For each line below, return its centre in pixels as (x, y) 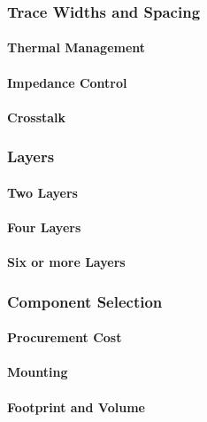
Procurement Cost (65, 337)
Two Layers (42, 192)
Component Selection (85, 301)
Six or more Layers (66, 262)
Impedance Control (67, 82)
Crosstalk (37, 117)
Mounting (38, 372)
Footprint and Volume (76, 406)
